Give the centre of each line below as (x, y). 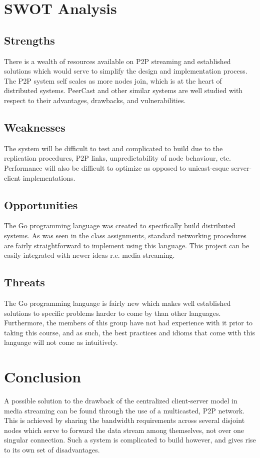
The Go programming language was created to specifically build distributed (120, 225)
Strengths (29, 40)
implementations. (49, 177)
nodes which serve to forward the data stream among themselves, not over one (124, 430)
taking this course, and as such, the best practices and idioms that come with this (129, 332)
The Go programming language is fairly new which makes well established (117, 303)
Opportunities (41, 204)
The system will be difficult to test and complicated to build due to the (113, 148)
